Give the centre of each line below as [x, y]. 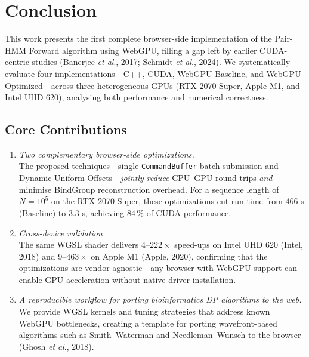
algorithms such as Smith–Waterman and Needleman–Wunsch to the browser [160, 335]
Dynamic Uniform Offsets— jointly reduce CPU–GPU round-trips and [146, 178]
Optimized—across [39, 85]
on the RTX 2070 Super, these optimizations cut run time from [167, 201]
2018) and [37, 256]
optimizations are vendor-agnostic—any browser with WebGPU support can [158, 268]
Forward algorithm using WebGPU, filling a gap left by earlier [143, 50]
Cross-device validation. [62, 233]
